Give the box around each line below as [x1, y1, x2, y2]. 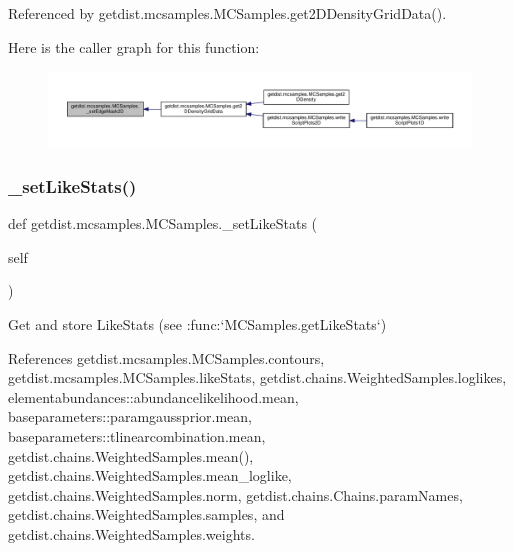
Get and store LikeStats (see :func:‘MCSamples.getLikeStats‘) [8, 313, 387, 334]
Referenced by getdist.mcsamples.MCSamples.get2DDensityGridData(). [8, 3, 447, 23]
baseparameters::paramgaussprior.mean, [8, 406, 252, 427]
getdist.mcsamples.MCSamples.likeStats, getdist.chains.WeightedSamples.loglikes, [8, 367, 507, 388]
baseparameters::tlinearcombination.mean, [8, 425, 266, 446]
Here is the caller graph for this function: [8, 36, 260, 57]
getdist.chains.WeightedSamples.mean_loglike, [8, 465, 292, 486]
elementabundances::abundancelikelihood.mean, [8, 386, 299, 407]
